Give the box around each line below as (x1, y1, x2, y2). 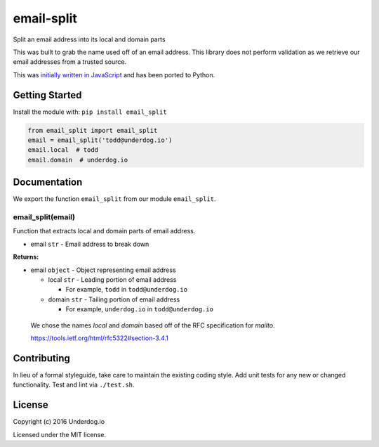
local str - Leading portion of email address (48, 275, 177, 284)
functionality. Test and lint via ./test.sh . (13, 380, 135, 389)
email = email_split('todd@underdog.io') (27, 136, 173, 144)
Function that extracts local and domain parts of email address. (13, 227, 196, 235)
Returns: (13, 253, 39, 261)
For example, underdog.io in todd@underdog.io (65, 305, 214, 313)
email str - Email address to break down (30, 240, 149, 248)
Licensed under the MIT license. (13, 430, 107, 439)
